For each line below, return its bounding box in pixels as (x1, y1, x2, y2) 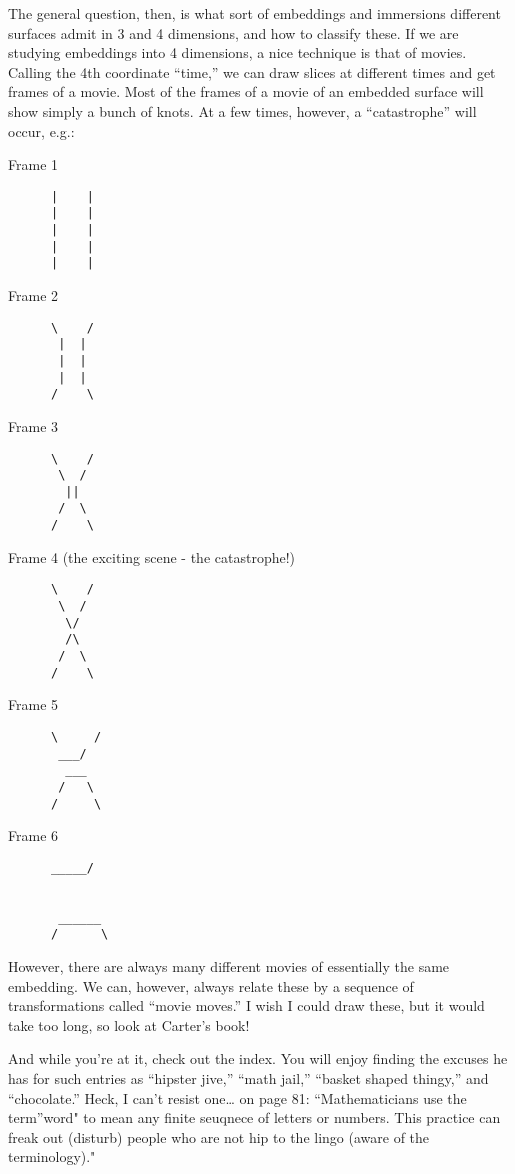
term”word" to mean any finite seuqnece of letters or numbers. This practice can (8, 1107, 501, 1128)
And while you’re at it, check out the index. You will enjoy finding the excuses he (8, 1048, 508, 1069)
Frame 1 (8, 154, 59, 175)
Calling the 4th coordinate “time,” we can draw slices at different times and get (8, 61, 496, 82)
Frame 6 (8, 825, 59, 846)
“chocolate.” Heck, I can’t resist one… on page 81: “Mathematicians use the (8, 1087, 467, 1108)
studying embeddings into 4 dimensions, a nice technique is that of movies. (8, 42, 467, 63)
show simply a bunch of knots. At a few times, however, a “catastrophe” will (8, 100, 477, 121)
